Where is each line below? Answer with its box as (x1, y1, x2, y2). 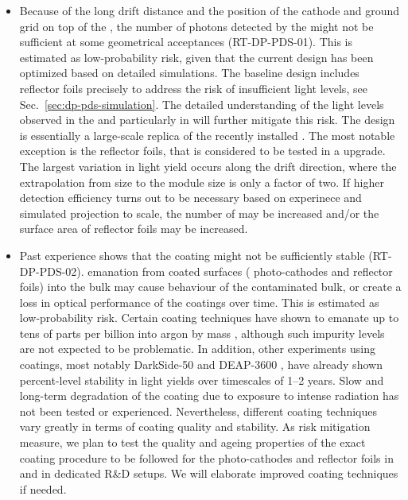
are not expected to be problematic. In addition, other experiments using (19, 340, 375, 357)
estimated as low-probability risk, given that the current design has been (19, 48, 374, 65)
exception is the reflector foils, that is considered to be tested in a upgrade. (19, 142, 386, 159)
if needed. (19, 480, 67, 497)
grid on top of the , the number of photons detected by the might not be (19, 17, 374, 34)
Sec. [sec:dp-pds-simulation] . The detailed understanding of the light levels (19, 95, 384, 112)
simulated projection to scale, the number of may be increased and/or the (19, 204, 379, 221)
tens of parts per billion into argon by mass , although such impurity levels (19, 324, 385, 341)
